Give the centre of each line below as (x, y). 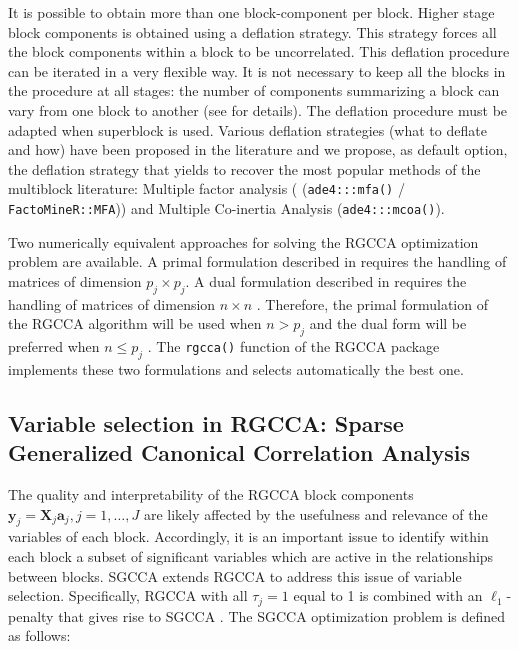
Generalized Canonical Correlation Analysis (239, 452)
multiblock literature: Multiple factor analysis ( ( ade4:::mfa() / (206, 188)
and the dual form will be (388, 323)
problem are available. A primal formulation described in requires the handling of (257, 261)
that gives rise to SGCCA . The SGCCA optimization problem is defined (282, 615)
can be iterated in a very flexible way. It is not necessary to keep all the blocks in (257, 70)
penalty (31, 615)
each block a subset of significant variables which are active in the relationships (251, 556)
